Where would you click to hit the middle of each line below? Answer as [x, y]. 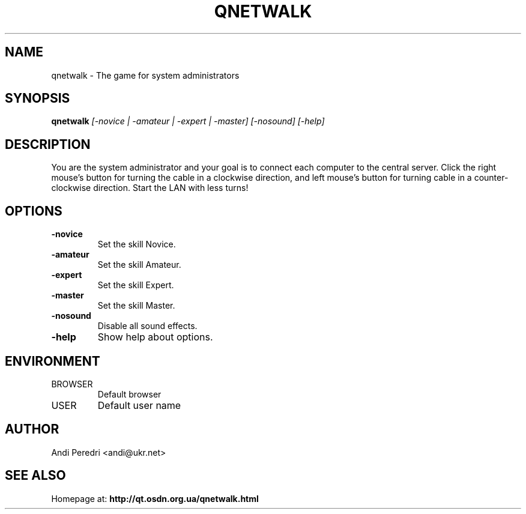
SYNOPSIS [38, 98]
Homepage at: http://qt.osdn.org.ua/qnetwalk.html [155, 498]
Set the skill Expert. [136, 285]
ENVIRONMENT [53, 361]
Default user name [139, 405]
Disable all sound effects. [147, 326]
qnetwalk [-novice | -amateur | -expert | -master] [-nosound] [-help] [188, 121]
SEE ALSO [35, 476]
